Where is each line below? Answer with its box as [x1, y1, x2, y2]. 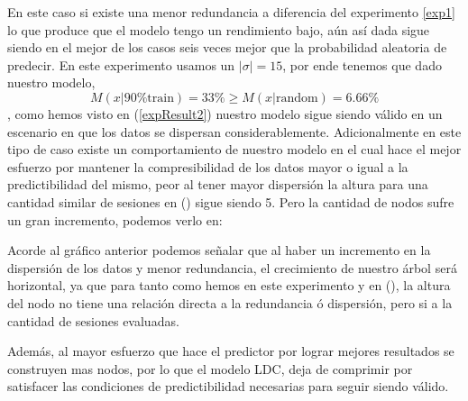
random [275, 91, 318, 105]
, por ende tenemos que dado [282, 55, 442, 74]
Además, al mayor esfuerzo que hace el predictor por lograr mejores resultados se [7, 342, 454, 360]
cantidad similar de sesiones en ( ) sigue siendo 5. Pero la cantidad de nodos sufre [7, 192, 454, 211]
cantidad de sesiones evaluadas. [7, 311, 179, 330]
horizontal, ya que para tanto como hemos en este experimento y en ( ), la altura [7, 276, 451, 295]
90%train [124, 91, 174, 105]
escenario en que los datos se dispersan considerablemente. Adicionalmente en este [7, 122, 462, 141]
